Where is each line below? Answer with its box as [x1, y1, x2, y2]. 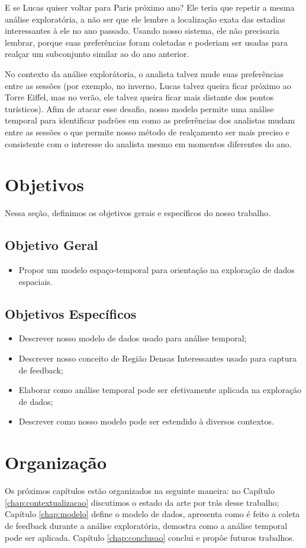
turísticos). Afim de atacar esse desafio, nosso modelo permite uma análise [5, 102, 274, 115]
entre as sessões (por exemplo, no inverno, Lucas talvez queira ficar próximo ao [5, 79, 291, 91]
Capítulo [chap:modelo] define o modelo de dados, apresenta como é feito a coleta [5, 508, 300, 520]
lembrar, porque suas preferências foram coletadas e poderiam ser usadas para [5, 36, 288, 48]
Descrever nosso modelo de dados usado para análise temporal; [18, 332, 247, 344]
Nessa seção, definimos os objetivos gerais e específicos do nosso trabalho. [5, 207, 270, 219]
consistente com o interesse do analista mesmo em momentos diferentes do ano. [5, 137, 292, 150]
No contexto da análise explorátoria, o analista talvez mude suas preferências [5, 67, 284, 80]
